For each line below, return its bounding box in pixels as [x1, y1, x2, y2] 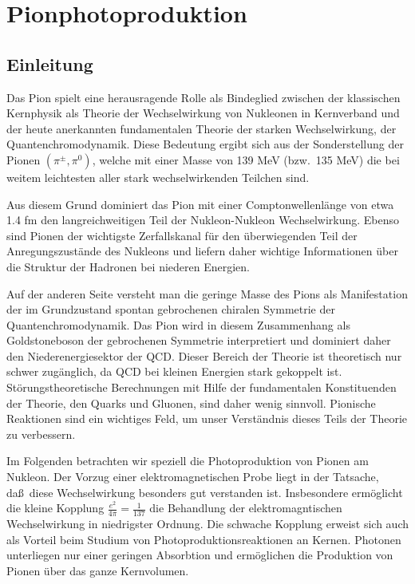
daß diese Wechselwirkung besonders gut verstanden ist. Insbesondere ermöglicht [6, 483, 403, 500]
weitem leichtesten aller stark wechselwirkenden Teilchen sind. [6, 168, 310, 185]
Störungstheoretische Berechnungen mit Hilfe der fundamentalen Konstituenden [6, 379, 397, 396]
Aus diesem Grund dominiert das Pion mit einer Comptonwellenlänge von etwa [6, 195, 394, 212]
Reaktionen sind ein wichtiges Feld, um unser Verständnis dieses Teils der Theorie [6, 410, 408, 427]
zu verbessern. [6, 425, 76, 442]
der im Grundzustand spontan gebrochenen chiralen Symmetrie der [6, 301, 335, 318]
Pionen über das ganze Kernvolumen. [6, 562, 189, 578]
